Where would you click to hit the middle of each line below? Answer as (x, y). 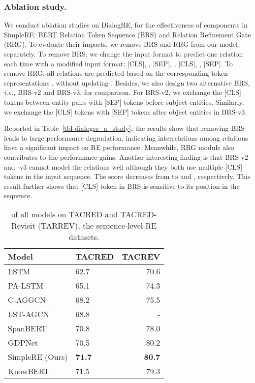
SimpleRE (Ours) (38, 356)
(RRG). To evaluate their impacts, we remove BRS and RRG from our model (121, 44)
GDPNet (23, 342)
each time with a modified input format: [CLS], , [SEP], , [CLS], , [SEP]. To (118, 63)
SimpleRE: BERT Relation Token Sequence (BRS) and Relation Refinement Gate (127, 34)
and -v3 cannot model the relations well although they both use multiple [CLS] (123, 166)
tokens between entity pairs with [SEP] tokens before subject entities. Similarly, (124, 102)
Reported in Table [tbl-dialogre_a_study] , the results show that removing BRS (125, 128)
